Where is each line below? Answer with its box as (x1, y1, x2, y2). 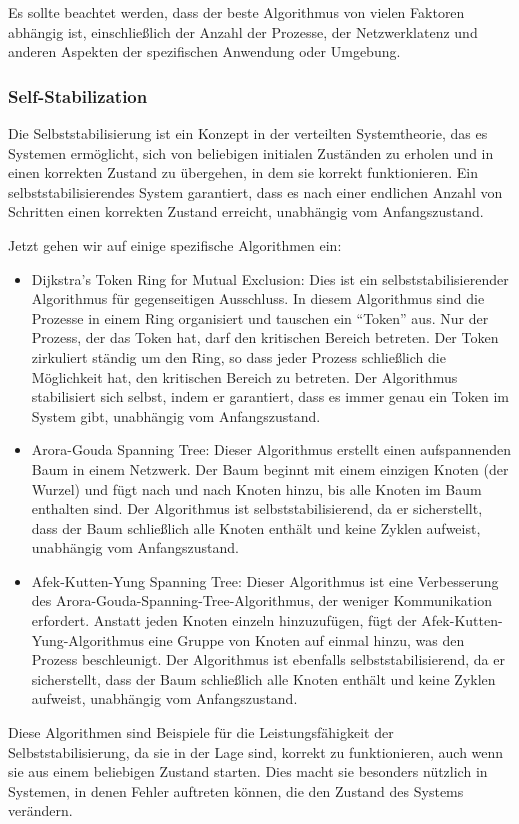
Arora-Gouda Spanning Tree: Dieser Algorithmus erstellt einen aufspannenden (31, 439, 512, 460)
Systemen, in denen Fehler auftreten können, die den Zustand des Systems (8, 780, 464, 801)
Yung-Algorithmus (31, 629, 144, 650)
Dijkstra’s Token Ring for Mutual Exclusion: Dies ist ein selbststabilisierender (31, 268, 509, 289)
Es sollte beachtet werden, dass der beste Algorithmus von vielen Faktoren (8, 2, 465, 22)
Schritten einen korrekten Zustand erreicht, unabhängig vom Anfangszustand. (8, 201, 484, 222)
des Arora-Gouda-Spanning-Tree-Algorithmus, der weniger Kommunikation (31, 590, 492, 611)
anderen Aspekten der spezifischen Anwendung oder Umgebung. (8, 41, 401, 62)
